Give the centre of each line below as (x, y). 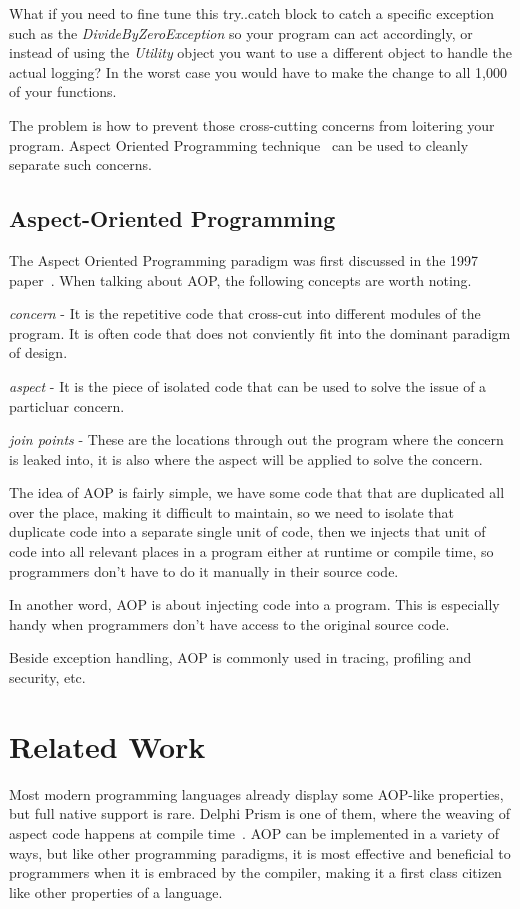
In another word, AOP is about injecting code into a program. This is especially (254, 604)
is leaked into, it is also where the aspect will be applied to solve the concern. (246, 458)
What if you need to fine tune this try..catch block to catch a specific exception (252, 13)
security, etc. (47, 677)
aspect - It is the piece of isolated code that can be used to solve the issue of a (248, 385)
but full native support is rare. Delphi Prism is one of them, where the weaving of (260, 813)
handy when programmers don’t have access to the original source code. (229, 623)
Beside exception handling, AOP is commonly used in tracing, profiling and (240, 657)
